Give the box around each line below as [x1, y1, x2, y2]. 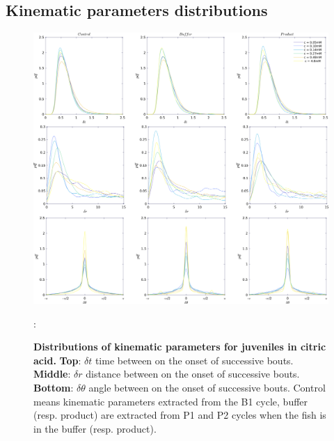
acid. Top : [33, 353, 81, 367]
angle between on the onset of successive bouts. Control [88, 380, 326, 394]
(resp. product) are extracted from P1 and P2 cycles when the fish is [33, 408, 326, 422]
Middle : [33, 366, 71, 381]
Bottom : [33, 380, 74, 394]
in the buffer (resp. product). [33, 421, 157, 435]
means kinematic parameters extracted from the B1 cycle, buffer [33, 394, 308, 408]
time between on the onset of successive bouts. [95, 353, 294, 367]
